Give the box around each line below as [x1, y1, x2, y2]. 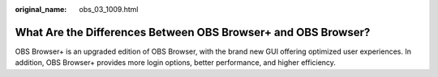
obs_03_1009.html [79, 5, 139, 14]
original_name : [15, 5, 67, 14]
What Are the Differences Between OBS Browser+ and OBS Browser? [15, 25, 371, 39]
